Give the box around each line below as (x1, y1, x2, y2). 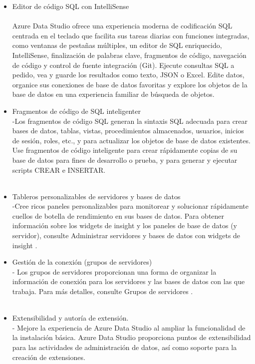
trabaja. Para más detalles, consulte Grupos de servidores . (12, 286, 193, 297)
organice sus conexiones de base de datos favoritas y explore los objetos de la (12, 79, 248, 89)
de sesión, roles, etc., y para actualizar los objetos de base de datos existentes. (12, 135, 251, 145)
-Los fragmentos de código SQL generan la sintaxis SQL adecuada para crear (12, 115, 248, 126)
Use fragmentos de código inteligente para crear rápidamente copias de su (12, 145, 238, 155)
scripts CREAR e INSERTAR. (12, 164, 106, 175)
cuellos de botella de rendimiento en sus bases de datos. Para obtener (12, 210, 225, 221)
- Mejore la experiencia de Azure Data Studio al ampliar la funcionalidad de (12, 322, 246, 333)
